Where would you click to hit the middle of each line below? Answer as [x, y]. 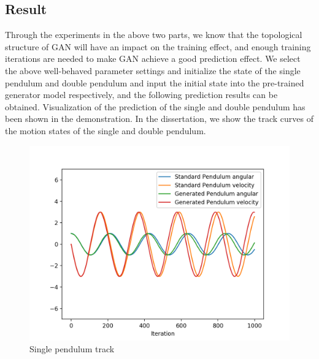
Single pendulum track [72, 349]
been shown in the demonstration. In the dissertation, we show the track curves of [159, 119]
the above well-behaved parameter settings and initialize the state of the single [153, 70]
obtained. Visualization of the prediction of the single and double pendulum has [155, 106]
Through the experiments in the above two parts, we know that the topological [154, 35]
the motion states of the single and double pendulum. [106, 130]
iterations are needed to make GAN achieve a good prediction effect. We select [153, 59]
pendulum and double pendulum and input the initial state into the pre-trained [155, 82]
